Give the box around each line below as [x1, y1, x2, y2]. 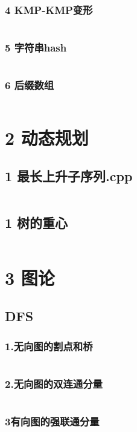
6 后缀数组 [5, 78, 54, 93]
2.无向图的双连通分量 [5, 376, 103, 391]
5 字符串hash [5, 40, 67, 55]
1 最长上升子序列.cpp [5, 167, 133, 185]
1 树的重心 [5, 213, 68, 231]
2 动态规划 [5, 125, 89, 150]
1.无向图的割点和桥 [5, 338, 93, 353]
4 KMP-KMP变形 [5, 2, 93, 17]
